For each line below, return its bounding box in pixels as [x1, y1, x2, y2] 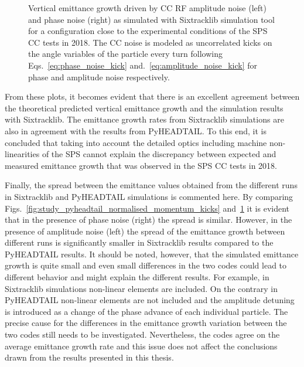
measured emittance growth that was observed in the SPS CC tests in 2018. [5, 159, 277, 171]
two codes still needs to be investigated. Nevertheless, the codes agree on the [5, 328, 280, 341]
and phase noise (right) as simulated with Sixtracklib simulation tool [28, 13, 275, 25]
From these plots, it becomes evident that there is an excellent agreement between [5, 90, 300, 103]
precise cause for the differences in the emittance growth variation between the [5, 317, 287, 329]
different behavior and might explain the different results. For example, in [5, 271, 269, 283]
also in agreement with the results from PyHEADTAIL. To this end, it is [5, 124, 267, 137]
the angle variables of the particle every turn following [28, 47, 223, 60]
